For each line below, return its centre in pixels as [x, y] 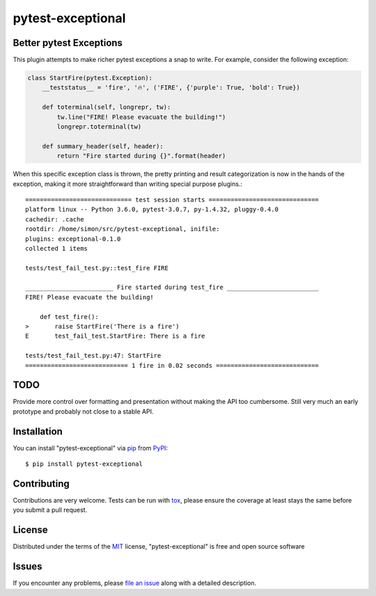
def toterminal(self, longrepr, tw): [107, 107]
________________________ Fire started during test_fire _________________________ [172, 288]
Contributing [41, 484]
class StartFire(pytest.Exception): [90, 78]
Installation [38, 431]
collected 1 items [57, 248]
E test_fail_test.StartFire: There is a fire [115, 336]
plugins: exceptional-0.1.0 [73, 239]
